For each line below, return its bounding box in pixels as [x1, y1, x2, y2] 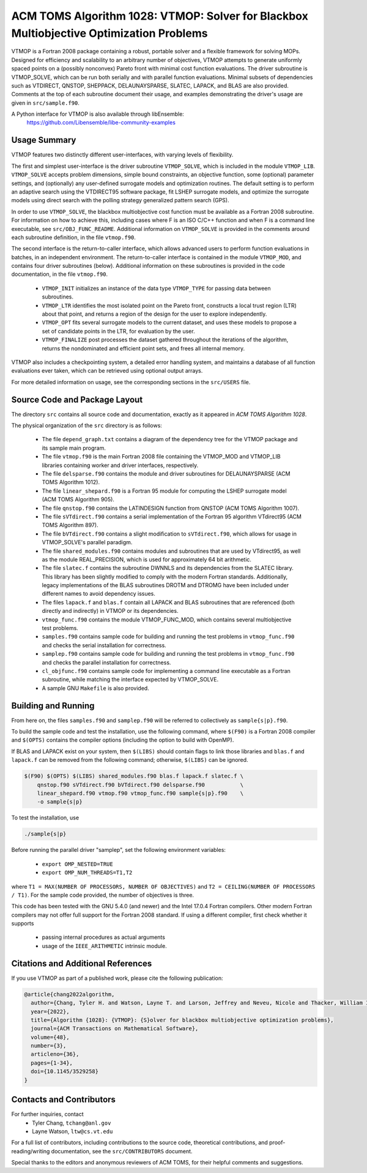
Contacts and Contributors [11, 1095, 116, 1105]
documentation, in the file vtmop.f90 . [11, 270, 108, 278]
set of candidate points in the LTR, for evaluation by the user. [42, 327, 195, 335]
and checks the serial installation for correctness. [42, 641, 166, 649]
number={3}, [31, 1042, 67, 1049]
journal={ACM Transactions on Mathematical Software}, [31, 1025, 199, 1032]
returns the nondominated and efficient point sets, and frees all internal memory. [42, 344, 245, 352]
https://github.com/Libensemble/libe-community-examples [26, 119, 176, 126]
